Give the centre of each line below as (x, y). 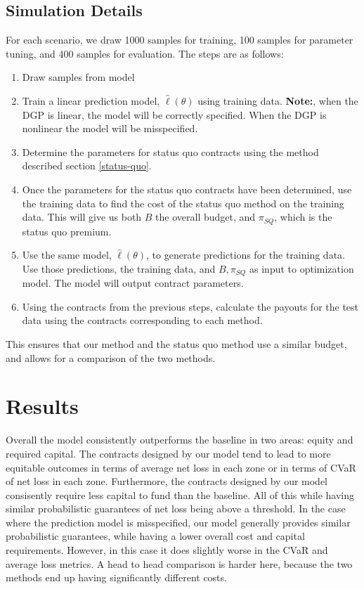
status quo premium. (67, 231)
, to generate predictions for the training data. (246, 255)
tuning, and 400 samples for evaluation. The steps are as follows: (145, 53)
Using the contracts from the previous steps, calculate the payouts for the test (190, 306)
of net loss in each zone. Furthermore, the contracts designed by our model (167, 481)
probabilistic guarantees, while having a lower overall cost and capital (155, 536)
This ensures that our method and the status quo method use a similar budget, (176, 344)
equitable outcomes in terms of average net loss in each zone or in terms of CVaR (181, 467)
